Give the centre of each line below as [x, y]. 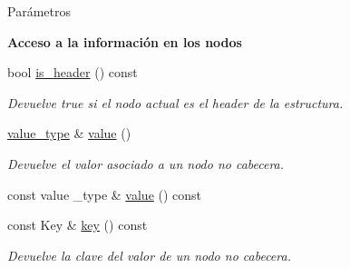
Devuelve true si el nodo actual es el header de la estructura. [175, 102]
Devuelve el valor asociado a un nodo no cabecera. [146, 163]
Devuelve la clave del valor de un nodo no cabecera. [149, 255]
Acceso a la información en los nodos [125, 41]
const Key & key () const [78, 225]
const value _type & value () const [105, 194]
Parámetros [39, 11]
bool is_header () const [73, 72]
